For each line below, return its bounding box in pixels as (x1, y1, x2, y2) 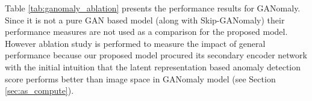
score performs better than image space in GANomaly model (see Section (5, 72, 276, 85)
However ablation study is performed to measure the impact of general (5, 37, 266, 49)
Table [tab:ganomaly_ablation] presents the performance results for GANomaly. (5, 2, 301, 14)
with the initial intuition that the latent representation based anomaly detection (5, 60, 301, 73)
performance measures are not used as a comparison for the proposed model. (5, 25, 288, 38)
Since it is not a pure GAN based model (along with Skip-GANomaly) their (5, 13, 285, 26)
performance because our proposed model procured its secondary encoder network (5, 49, 307, 61)
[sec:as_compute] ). (5, 84, 74, 97)
